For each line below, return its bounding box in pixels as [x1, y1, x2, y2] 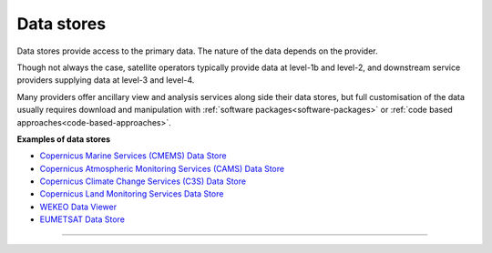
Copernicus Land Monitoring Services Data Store [39, 188, 224, 199]
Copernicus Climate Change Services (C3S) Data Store [39, 176, 246, 187]
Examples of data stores [16, 133, 111, 145]
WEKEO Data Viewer [39, 201, 118, 212]
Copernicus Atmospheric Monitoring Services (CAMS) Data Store [39, 163, 285, 174]
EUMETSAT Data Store [39, 214, 125, 225]
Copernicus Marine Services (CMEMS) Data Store [39, 150, 227, 161]
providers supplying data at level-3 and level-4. [16, 75, 195, 86]
